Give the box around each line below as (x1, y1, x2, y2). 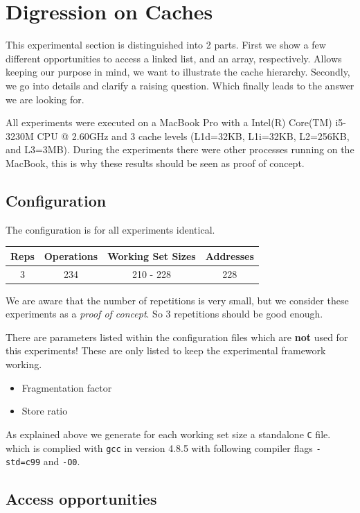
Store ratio (21, 403, 68, 418)
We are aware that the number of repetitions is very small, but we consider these (6, 293, 349, 307)
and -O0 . (43, 454, 80, 469)
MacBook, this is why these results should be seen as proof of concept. (6, 155, 305, 170)
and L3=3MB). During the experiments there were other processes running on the (6, 142, 354, 157)
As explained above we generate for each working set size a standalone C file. (6, 426, 331, 441)
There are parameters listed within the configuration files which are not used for (6, 329, 348, 344)
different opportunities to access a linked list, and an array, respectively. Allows (6, 51, 342, 65)
